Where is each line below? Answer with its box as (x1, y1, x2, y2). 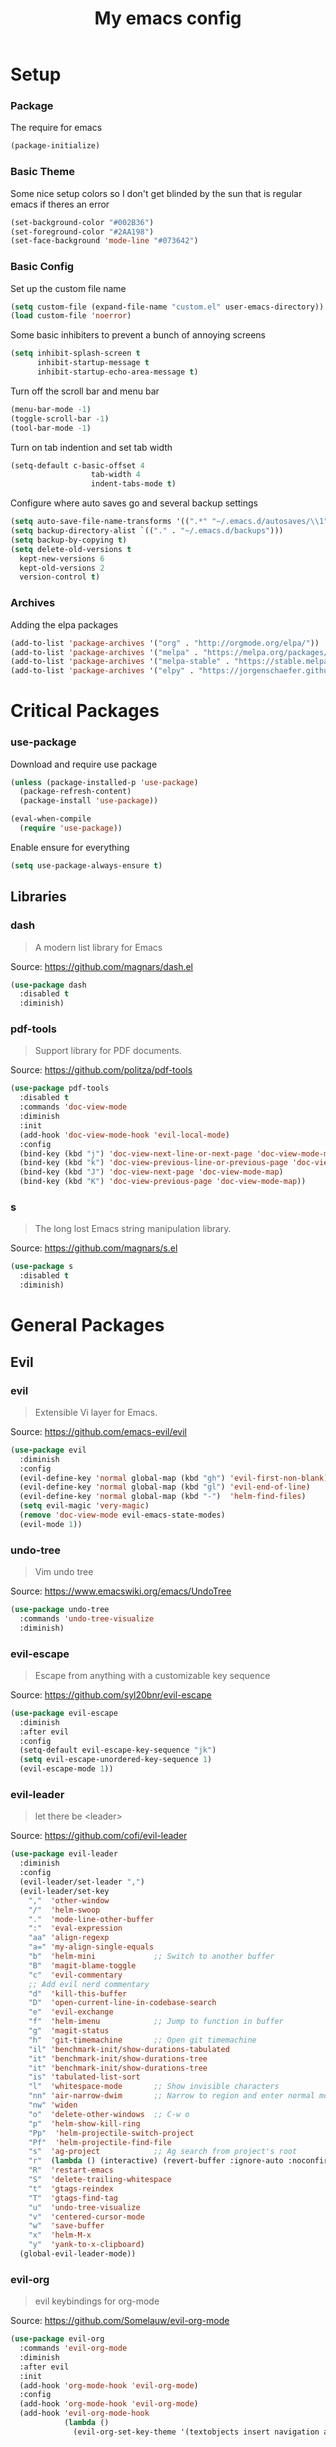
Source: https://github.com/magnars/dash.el (10, 960, 194, 972)
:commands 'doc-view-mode (19, 1102, 128, 1112)
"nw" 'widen (28, 2100, 78, 2111)
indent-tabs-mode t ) (90, 479, 177, 489)
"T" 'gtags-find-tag (28, 2193, 118, 2203)
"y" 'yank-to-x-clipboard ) (28, 2240, 145, 2250)
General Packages (10, 1314, 165, 1337)
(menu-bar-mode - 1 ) (10, 404, 92, 414)
